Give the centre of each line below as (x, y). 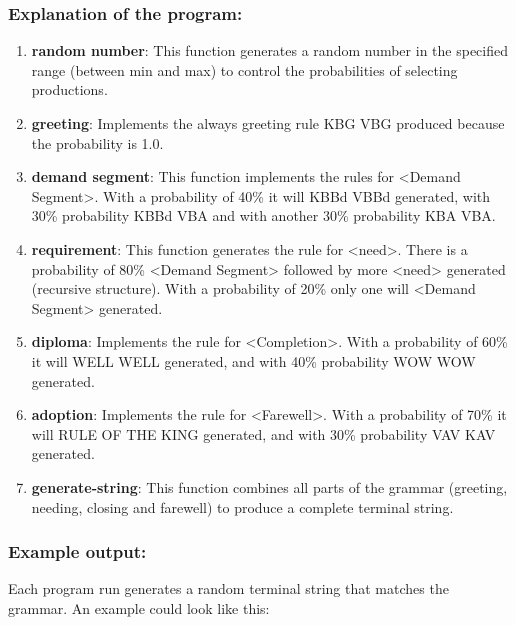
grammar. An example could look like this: (139, 607)
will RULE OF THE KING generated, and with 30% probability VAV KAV (263, 433)
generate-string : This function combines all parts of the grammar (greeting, (269, 486)
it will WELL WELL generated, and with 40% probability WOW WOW (253, 360)
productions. (69, 89)
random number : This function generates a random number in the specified (269, 50)
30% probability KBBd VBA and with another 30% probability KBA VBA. (263, 215)
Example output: (77, 551)
